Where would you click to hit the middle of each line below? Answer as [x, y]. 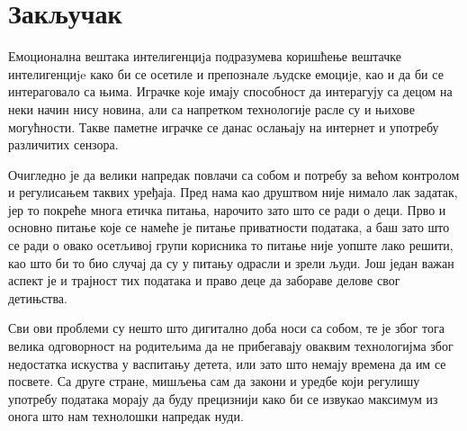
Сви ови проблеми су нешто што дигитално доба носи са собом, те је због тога [226, 328]
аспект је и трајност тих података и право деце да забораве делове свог [204, 280]
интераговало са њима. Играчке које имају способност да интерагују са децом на [230, 91]
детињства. [38, 297]
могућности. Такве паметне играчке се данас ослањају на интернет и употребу [224, 126]
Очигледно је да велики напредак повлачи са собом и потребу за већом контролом [234, 174]
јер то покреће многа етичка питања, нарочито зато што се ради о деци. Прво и [227, 209]
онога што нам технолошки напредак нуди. [126, 416]
